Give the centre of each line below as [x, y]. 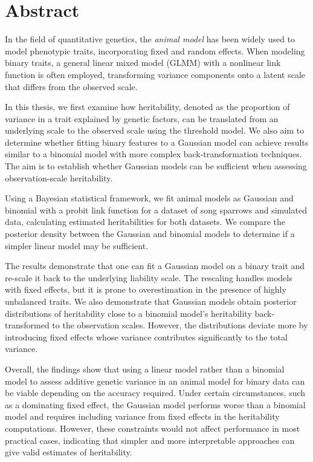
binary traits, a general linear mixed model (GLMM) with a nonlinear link [143, 63]
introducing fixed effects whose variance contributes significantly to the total [146, 337]
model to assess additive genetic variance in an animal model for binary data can [155, 381]
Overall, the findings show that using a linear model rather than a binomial [145, 369]
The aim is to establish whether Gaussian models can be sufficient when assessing [156, 166]
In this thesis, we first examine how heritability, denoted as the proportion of [147, 107]
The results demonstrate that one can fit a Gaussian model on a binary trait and [155, 266]
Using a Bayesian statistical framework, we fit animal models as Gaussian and [149, 198]
